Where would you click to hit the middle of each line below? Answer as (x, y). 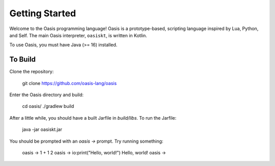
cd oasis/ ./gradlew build (48, 106)
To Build (22, 59)
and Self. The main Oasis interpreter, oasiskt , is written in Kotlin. (78, 35)
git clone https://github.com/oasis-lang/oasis (70, 83)
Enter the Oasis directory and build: (47, 95)
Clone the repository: (32, 72)
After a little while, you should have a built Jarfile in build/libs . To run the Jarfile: (93, 118)
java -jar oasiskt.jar (42, 129)
